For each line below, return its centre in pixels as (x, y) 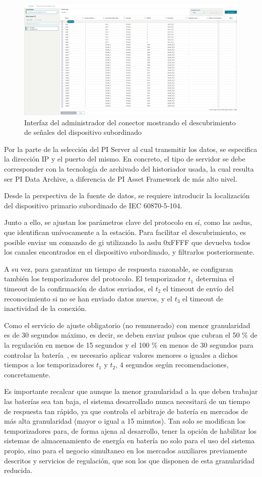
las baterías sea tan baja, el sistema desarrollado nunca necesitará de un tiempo (127, 401)
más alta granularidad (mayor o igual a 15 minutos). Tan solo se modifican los (125, 421)
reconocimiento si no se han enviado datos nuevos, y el (88, 298)
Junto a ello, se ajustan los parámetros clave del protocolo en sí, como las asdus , (128, 222)
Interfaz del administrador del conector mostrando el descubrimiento (130, 122)
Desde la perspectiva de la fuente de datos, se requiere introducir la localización (127, 195)
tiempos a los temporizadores (49, 365)
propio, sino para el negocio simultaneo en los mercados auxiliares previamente (126, 450)
